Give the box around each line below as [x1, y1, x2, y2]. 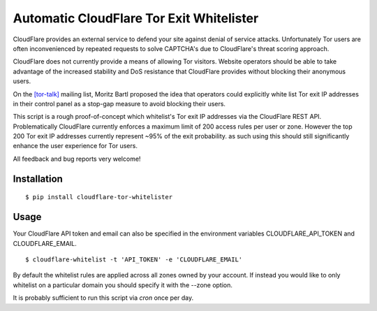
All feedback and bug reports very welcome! [13, 154, 141, 163]
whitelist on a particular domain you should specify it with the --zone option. [13, 280, 233, 289]
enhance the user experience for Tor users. [13, 142, 138, 150]
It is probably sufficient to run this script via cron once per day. [13, 294, 194, 302]
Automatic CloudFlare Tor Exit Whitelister [13, 10, 259, 26]
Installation [13, 173, 63, 185]
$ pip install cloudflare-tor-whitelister [25, 193, 173, 201]
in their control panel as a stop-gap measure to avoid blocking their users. [13, 99, 226, 108]
